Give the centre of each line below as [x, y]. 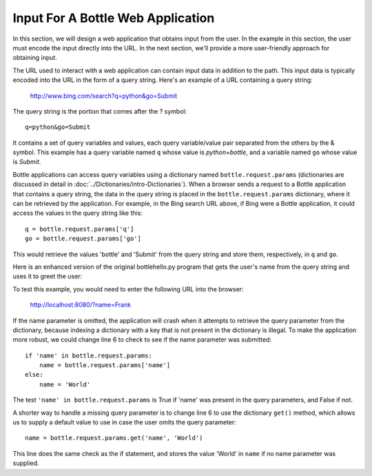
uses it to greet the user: [48, 276]
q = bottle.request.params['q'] [80, 229]
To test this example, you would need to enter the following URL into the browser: [128, 289]
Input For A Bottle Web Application [114, 18]
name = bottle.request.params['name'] [105, 365]
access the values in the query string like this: [77, 213]
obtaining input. [35, 58]
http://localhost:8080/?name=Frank [80, 305]
